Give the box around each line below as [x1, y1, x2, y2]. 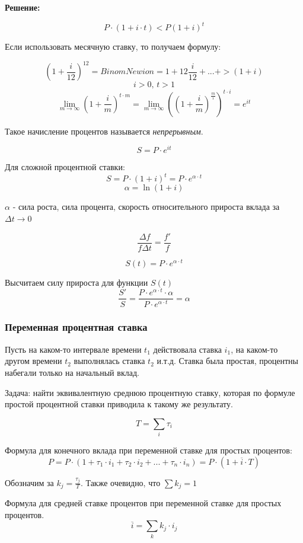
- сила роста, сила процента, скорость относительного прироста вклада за [12, 200, 280, 213]
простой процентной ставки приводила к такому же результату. [5, 398, 233, 410]
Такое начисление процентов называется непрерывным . [5, 124, 203, 137]
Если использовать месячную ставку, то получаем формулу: [5, 40, 221, 53]
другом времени [5, 354, 62, 367]
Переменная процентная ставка [5, 320, 148, 334]
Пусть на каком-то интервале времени [5, 343, 142, 355]
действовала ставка [153, 343, 222, 355]
